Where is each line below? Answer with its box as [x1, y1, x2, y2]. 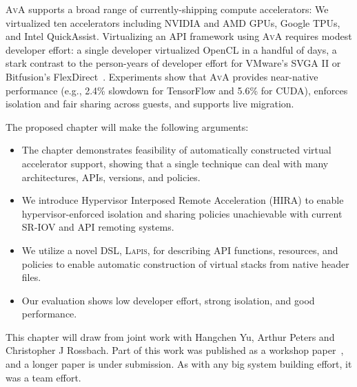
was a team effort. [6, 370, 81, 384]
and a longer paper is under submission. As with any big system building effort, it [6, 357, 352, 371]
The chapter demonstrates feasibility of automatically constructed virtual [21, 143, 331, 157]
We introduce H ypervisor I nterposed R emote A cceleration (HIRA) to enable [21, 193, 344, 207]
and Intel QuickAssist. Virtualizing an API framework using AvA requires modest [6, 29, 352, 43]
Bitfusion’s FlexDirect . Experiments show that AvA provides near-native [6, 69, 318, 83]
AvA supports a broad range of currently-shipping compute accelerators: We [6, 2, 329, 16]
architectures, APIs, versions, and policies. [21, 169, 201, 184]
